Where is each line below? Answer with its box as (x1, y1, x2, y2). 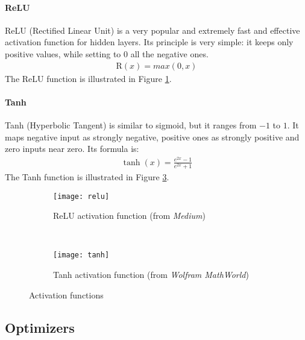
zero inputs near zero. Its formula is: (5, 142, 139, 155)
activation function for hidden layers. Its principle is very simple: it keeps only (5, 36, 294, 48)
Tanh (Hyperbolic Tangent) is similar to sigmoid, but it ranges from (5, 119, 257, 131)
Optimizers (5, 318, 75, 336)
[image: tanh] (53, 251, 110, 260)
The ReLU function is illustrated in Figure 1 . (5, 72, 172, 84)
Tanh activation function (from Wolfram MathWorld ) (53, 268, 249, 281)
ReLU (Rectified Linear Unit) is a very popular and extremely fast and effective (5, 24, 300, 36)
